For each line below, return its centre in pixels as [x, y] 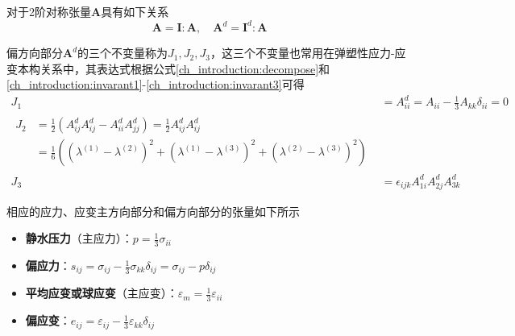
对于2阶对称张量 [49, 11]
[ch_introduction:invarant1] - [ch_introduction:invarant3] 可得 [156, 84]
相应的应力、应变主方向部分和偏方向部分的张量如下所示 [153, 211]
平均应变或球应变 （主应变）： [102, 293]
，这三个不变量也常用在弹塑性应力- [302, 53]
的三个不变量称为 [123, 53]
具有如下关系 [135, 11]
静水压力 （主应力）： [79, 238]
